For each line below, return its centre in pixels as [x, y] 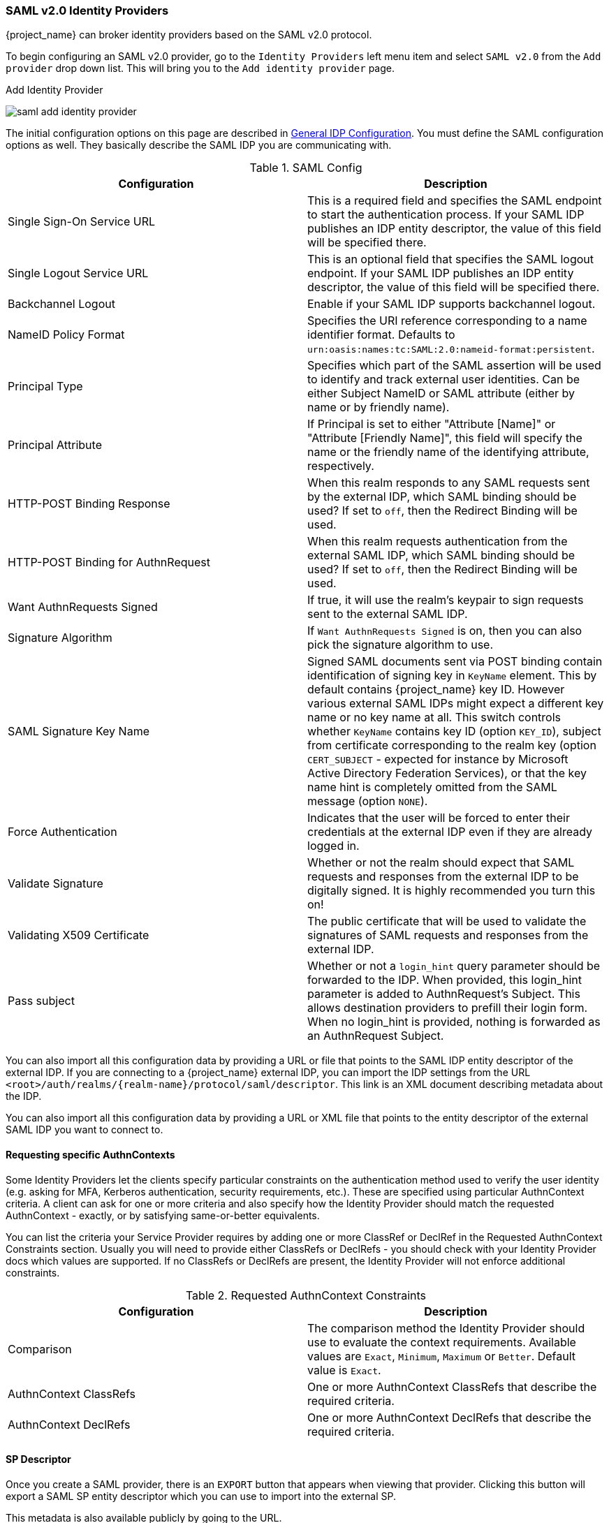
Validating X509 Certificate [79, 935]
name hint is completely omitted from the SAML [432, 787]
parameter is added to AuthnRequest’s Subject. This [444, 994]
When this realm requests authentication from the [438, 542]
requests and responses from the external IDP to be [443, 877]
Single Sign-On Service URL [82, 222]
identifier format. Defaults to [381, 335]
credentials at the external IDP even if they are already [450, 832]
